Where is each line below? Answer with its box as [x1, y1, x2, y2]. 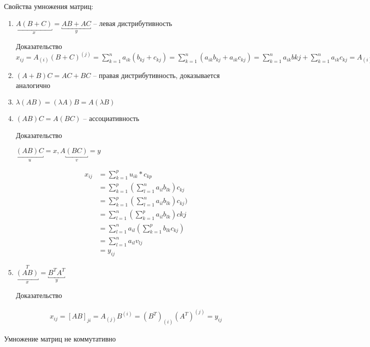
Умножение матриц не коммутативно [4, 333, 116, 344]
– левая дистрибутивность [93, 17, 172, 28]
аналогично [15, 79, 50, 90]
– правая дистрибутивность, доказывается [93, 70, 220, 80]
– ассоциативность [83, 113, 139, 123]
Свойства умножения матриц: [4, 1, 93, 11]
